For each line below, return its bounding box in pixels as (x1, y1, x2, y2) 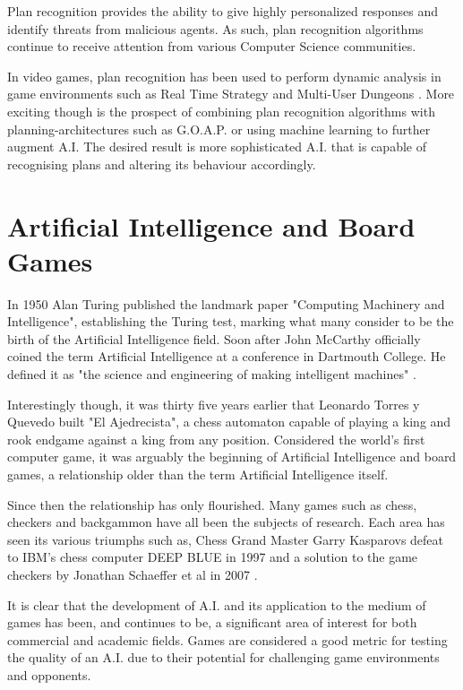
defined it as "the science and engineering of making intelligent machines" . (7, 365, 416, 384)
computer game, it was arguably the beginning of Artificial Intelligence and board (7, 447, 457, 466)
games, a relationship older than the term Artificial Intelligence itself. (7, 465, 389, 483)
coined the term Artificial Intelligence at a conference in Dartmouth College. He (7, 347, 446, 366)
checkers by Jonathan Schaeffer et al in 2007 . (7, 565, 258, 583)
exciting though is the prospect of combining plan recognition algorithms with (7, 101, 435, 120)
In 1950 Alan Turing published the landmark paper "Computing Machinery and (7, 294, 445, 313)
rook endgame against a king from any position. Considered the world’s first (7, 429, 425, 448)
